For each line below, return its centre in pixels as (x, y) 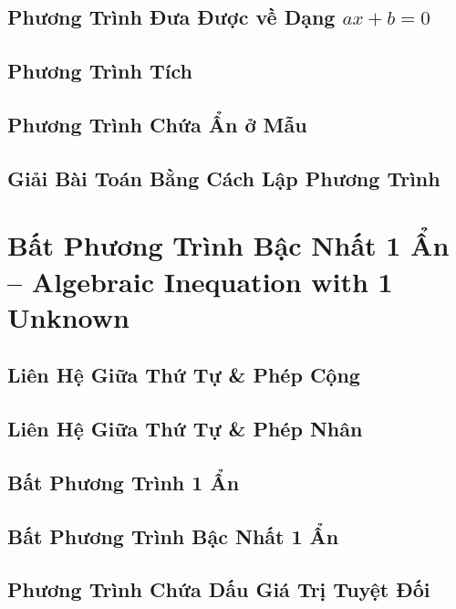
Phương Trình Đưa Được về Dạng (171, 17)
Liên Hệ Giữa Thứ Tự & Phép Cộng (184, 375)
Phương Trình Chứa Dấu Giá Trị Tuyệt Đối (219, 589)
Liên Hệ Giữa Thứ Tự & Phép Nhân (185, 429)
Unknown (68, 316)
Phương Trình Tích (100, 71)
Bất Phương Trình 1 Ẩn (124, 482)
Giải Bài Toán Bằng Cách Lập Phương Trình (224, 178)
